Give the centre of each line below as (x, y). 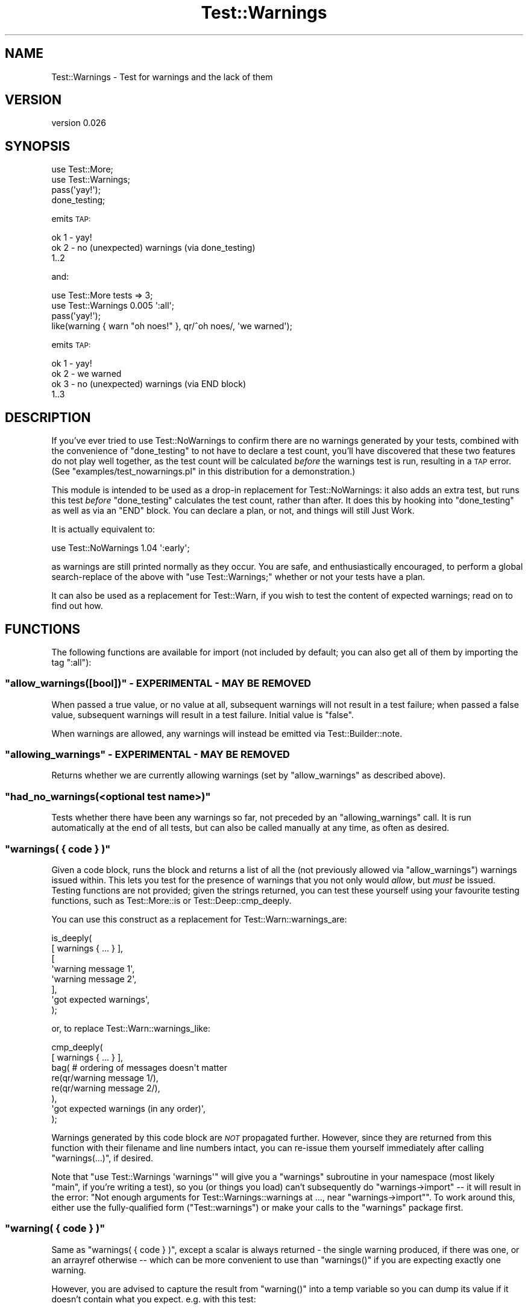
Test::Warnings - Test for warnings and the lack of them (162, 77)
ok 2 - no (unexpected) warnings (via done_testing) (153, 248)
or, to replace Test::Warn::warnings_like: (131, 1028)
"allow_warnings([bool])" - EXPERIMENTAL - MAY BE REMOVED (158, 683)
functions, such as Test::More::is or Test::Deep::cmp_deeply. (171, 900)
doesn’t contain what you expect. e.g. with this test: (154, 1299)
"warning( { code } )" (55, 1229)
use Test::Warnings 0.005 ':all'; (113, 306)
